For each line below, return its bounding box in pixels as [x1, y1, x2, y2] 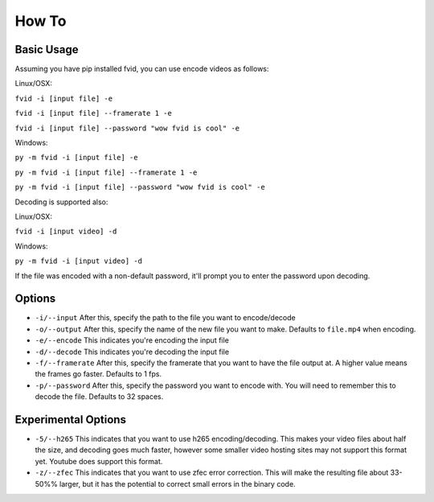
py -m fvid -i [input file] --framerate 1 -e [14, 167, 198, 177]
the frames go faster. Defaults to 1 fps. [35, 369, 162, 379]
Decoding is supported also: [14, 197, 108, 207]
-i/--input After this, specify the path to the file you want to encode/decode [35, 313, 297, 323]
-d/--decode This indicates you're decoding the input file [35, 347, 229, 356]
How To [14, 12, 67, 30]
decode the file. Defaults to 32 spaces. [35, 392, 164, 401]
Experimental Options [14, 413, 126, 426]
